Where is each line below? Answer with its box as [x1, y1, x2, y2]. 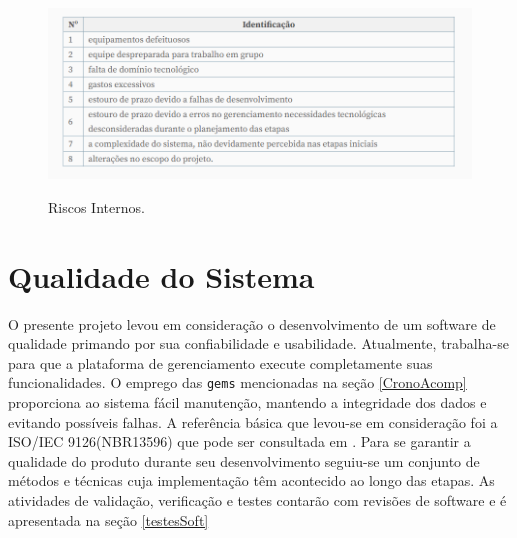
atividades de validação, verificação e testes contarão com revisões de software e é [8, 490, 507, 511]
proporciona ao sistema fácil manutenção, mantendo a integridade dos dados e [8, 392, 487, 413]
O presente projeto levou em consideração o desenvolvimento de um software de [8, 313, 496, 334]
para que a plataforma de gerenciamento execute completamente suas [8, 352, 433, 373]
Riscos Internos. [48, 196, 145, 217]
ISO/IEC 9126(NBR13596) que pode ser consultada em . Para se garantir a [8, 431, 471, 452]
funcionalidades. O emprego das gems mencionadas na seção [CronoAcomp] [8, 372, 467, 393]
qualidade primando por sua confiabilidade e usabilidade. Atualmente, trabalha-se [8, 333, 509, 354]
